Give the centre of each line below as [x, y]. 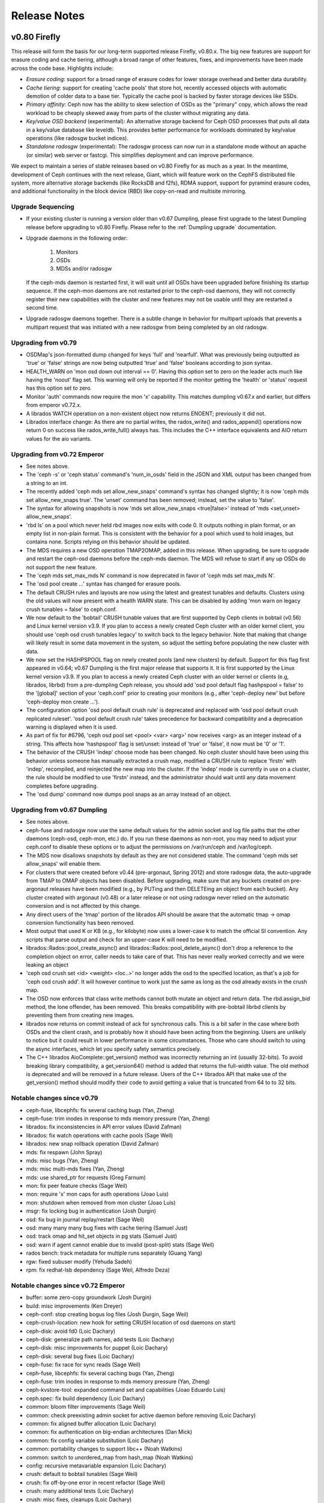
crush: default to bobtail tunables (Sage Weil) [82, 1474]
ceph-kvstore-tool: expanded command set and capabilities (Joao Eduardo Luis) [126, 1390]
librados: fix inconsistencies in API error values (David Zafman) [104, 1127]
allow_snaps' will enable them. [64, 864]
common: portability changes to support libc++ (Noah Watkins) [104, 1449]
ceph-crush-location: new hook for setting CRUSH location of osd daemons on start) [131, 1323]
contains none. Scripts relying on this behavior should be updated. [108, 542]
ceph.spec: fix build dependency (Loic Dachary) [86, 1398]
